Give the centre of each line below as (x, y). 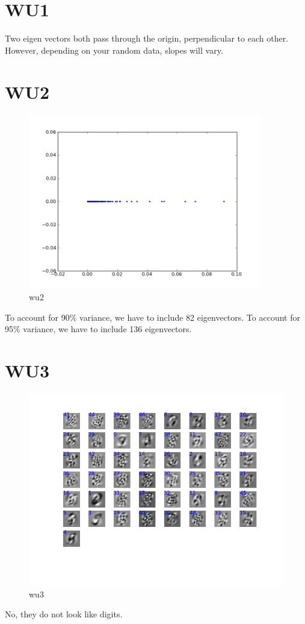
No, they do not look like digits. (64, 614)
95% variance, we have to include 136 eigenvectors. (98, 329)
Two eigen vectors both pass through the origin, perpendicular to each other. (147, 38)
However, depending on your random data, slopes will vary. (114, 50)
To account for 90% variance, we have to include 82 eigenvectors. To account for (152, 317)
